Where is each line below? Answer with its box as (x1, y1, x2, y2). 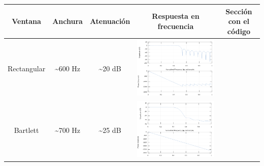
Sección (225, 6, 252, 16)
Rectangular (8, 63, 46, 74)
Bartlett (14, 124, 39, 135)
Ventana (12, 16, 41, 26)
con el (228, 16, 250, 26)
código (227, 25, 250, 36)
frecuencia (157, 20, 194, 31)
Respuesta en (152, 11, 200, 21)
